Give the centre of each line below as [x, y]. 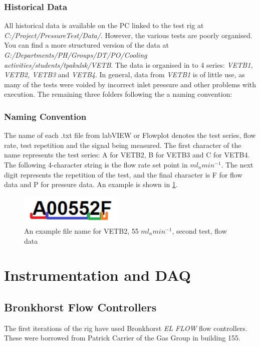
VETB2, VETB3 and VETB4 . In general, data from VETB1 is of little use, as [124, 74]
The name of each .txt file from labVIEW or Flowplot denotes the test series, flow [130, 135]
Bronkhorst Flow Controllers [80, 307]
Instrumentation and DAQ [97, 275]
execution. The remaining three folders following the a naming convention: [118, 94]
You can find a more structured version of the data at [86, 45]
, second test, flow [199, 230]
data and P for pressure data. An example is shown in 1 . [91, 184]
